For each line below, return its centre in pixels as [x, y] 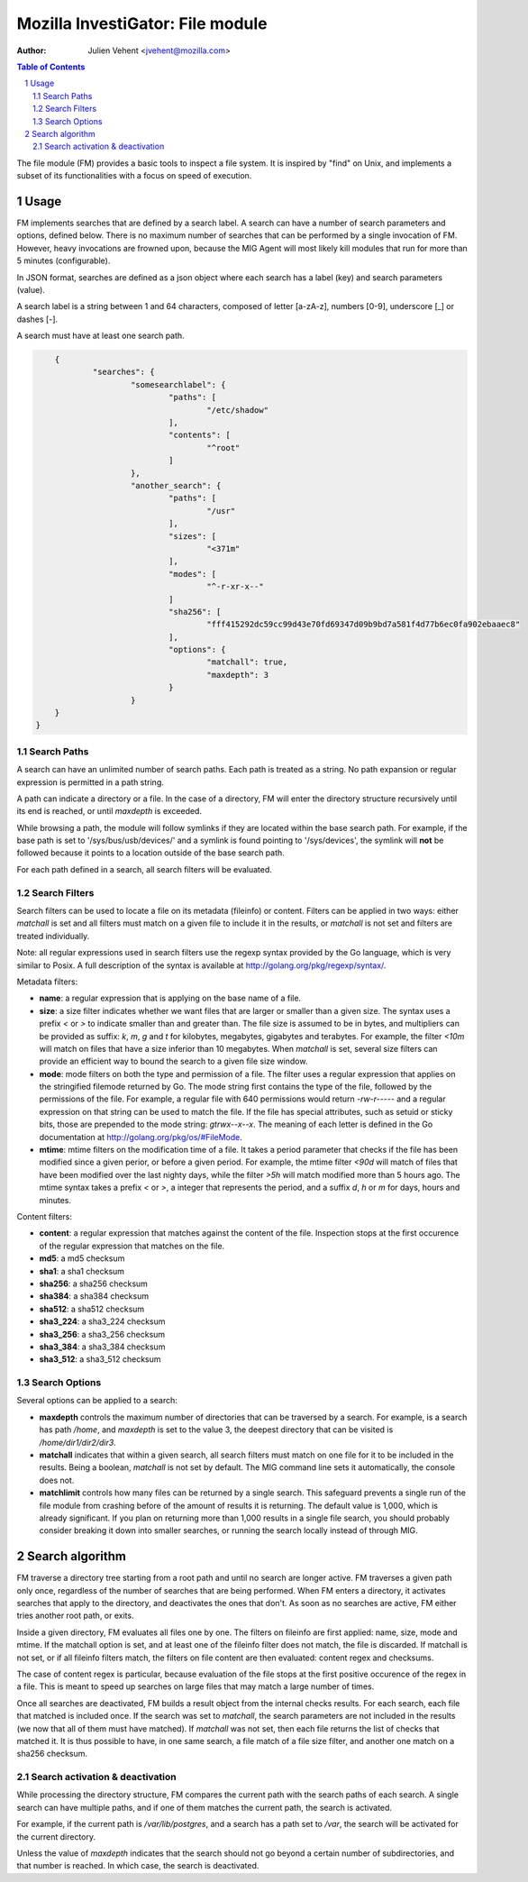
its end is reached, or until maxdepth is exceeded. [109, 811]
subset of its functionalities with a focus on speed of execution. [134, 176]
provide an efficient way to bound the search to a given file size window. [173, 1061]
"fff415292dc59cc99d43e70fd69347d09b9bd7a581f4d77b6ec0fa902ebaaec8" [364, 625]
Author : [32, 50]
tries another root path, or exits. [75, 1616]
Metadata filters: [47, 982]
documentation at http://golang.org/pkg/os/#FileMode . [141, 1137]
